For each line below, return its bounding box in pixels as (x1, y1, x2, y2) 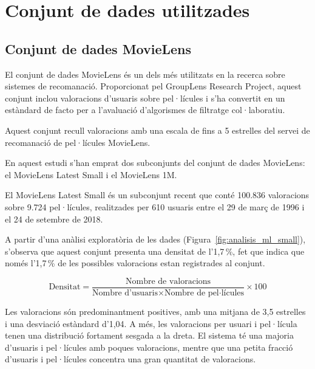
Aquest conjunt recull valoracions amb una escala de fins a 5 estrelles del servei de (5, 123, 310, 136)
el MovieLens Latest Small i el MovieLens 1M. (5, 168, 177, 181)
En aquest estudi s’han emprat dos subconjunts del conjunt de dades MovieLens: (5, 156, 305, 169)
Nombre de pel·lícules (164, 288, 245, 297)
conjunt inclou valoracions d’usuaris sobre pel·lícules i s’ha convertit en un (5, 91, 285, 104)
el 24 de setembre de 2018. (5, 212, 103, 225)
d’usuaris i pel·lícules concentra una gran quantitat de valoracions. (5, 353, 256, 365)
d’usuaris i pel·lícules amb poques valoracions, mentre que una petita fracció (5, 340, 293, 353)
